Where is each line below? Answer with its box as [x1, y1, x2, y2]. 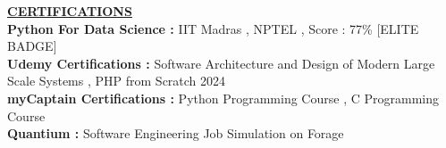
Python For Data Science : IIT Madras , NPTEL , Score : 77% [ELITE [7, 19, 419, 37]
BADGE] [7, 37, 57, 55]
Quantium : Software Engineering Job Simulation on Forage [7, 124, 344, 143]
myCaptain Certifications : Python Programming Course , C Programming [7, 88, 439, 107]
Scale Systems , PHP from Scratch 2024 [7, 71, 226, 90]
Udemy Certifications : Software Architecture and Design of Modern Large [7, 53, 435, 72]
